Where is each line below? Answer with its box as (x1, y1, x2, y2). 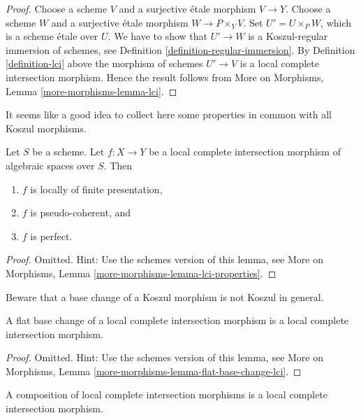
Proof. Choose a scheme (6, 1, 108, 15)
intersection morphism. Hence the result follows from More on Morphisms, (6, 69, 324, 84)
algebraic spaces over (6, 157, 95, 172)
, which (321, 15, 352, 29)
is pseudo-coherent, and (30, 205, 131, 220)
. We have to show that (108, 29, 207, 43)
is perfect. (30, 228, 73, 243)
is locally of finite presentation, (30, 181, 163, 196)
